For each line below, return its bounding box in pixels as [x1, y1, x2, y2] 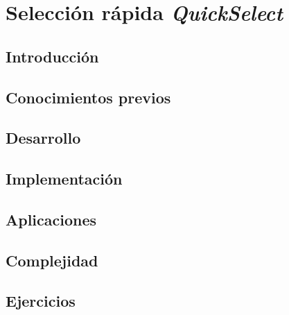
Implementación [6, 168, 123, 189]
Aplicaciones [6, 208, 97, 230]
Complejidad [6, 249, 98, 271]
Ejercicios [6, 290, 76, 312]
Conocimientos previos [6, 86, 171, 108]
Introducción [6, 45, 99, 67]
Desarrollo [6, 127, 81, 148]
